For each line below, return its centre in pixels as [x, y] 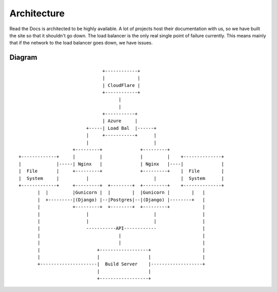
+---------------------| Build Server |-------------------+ [121, 264]
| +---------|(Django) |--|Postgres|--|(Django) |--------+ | [121, 200]
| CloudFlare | [121, 85]
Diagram [23, 58]
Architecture [37, 13]
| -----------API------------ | [121, 228]
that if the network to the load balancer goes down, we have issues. [81, 43]
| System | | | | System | [121, 178]
